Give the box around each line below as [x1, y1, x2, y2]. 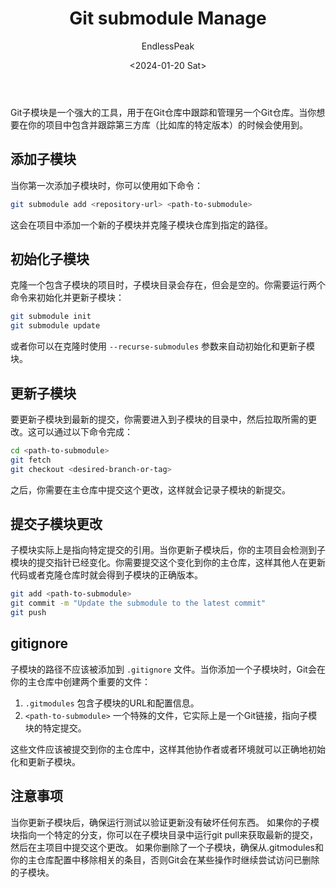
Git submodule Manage [69, 7, 267, 30]
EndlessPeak [141, 40, 195, 52]
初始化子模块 [10, 251, 90, 268]
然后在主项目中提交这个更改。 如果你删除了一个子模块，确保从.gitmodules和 [10, 841, 324, 853]
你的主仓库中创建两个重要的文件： [10, 675, 151, 687]
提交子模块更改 [10, 516, 103, 533]
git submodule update [10, 321, 101, 331]
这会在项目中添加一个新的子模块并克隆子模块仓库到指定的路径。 [10, 218, 273, 231]
